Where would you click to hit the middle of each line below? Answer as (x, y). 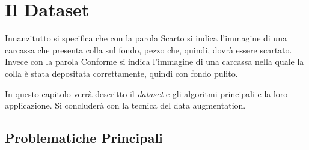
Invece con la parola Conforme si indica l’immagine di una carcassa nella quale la (154, 61)
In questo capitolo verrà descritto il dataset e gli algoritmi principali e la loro (146, 93)
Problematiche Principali (84, 138)
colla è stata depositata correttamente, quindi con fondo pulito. (121, 73)
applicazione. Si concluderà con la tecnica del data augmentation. (125, 105)
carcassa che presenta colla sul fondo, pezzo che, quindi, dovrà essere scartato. (148, 49)
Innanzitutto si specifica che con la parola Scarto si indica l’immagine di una (146, 38)
